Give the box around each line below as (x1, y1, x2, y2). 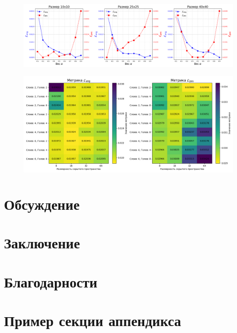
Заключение (4, 233, 80, 253)
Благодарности (4, 271, 98, 291)
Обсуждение (4, 193, 80, 214)
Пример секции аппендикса (4, 310, 181, 331)
